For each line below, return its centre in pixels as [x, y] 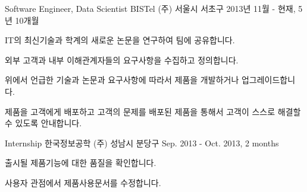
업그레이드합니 [268, 80]
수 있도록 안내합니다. [43, 123]
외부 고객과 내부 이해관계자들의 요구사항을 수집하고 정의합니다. [122, 60]
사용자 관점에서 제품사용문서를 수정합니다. [83, 182]
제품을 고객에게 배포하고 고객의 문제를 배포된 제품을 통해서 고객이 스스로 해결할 [153, 111]
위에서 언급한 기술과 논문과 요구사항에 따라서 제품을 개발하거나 [122, 80]
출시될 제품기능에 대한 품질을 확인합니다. [81, 163]
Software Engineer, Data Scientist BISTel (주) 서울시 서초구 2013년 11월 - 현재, [150, 8]
